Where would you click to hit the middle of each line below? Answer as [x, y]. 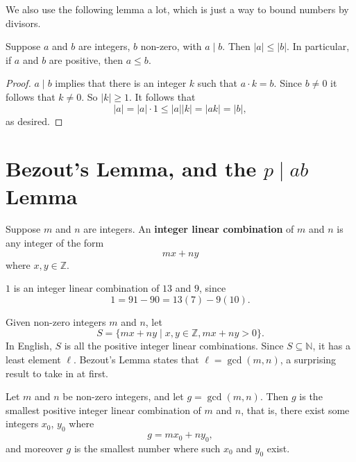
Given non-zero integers [56, 321]
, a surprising [308, 360]
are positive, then [86, 59]
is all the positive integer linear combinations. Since [174, 346]
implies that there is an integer [121, 83]
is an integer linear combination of [86, 288]
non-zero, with [171, 46]
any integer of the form [55, 243]
